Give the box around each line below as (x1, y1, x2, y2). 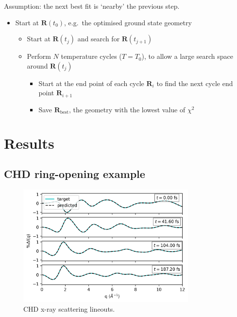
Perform (27, 51, 51, 61)
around (27, 60, 48, 70)
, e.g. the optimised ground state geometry (64, 17, 192, 27)
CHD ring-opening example (4, 166, 145, 181)
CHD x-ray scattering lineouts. (23, 304, 115, 314)
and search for (77, 34, 120, 44)
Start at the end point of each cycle (38, 78, 144, 88)
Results (4, 133, 54, 153)
